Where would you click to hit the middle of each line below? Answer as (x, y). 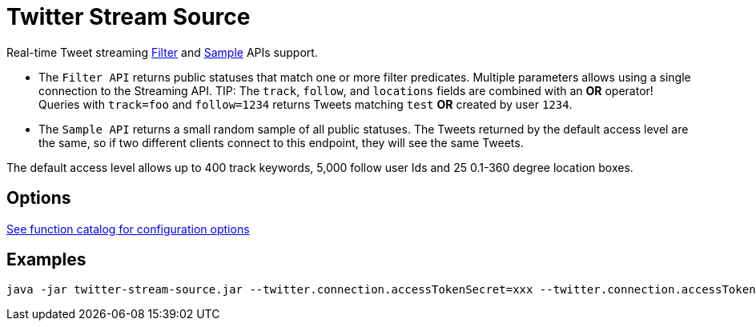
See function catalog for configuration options (128, 229)
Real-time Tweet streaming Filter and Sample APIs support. (162, 52)
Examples (46, 260)
